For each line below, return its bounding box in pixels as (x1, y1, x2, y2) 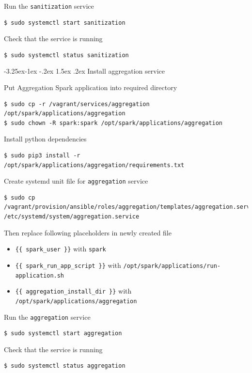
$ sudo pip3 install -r (4, 152, 80, 159)
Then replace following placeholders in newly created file (4, 227, 172, 237)
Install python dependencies (4, 134, 87, 144)
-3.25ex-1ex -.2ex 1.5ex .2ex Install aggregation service (4, 66, 165, 76)
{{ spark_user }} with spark (15, 244, 106, 254)
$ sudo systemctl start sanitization (4, 19, 126, 26)
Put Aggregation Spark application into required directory (4, 82, 177, 93)
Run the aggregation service (4, 311, 91, 322)
